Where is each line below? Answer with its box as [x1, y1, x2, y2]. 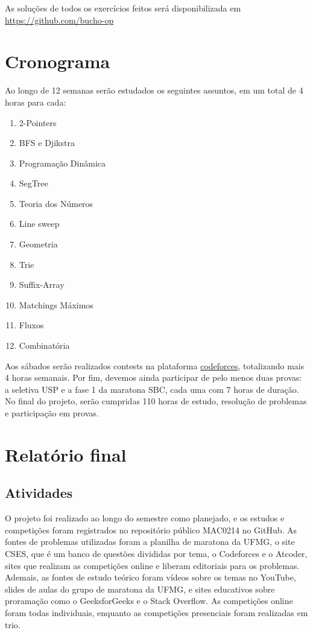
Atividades [5, 483, 73, 502]
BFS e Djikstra [19, 136, 75, 149]
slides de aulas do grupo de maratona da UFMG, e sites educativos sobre [5, 582, 275, 595]
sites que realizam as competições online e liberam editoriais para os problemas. [5, 559, 300, 571]
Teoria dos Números [19, 197, 93, 209]
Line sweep [19, 217, 60, 230]
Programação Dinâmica [19, 156, 106, 169]
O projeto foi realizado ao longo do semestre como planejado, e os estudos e [5, 512, 285, 524]
